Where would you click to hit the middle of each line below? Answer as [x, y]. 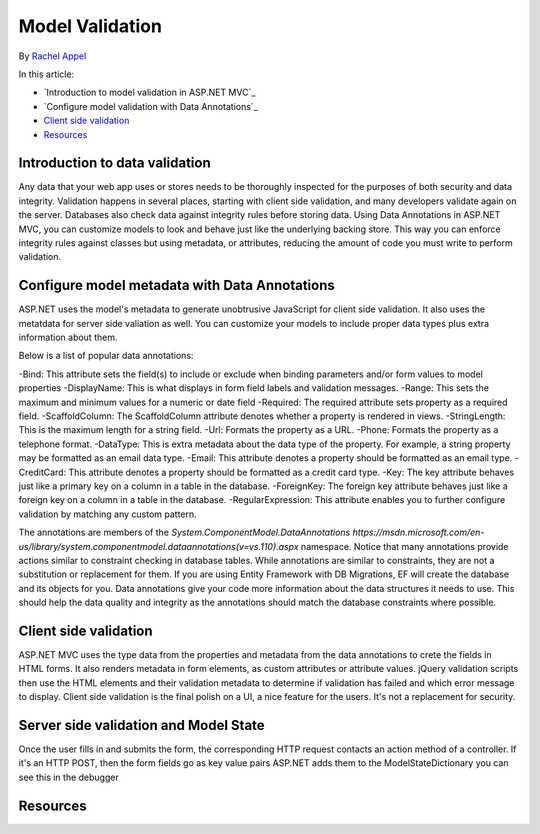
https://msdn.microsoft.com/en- [418, 532]
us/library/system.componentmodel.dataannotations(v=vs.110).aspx [158, 546]
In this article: [46, 74]
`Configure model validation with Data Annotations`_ [151, 106]
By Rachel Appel [52, 56]
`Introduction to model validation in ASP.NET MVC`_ [149, 92]
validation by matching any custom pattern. [107, 514]
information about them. [68, 337]
